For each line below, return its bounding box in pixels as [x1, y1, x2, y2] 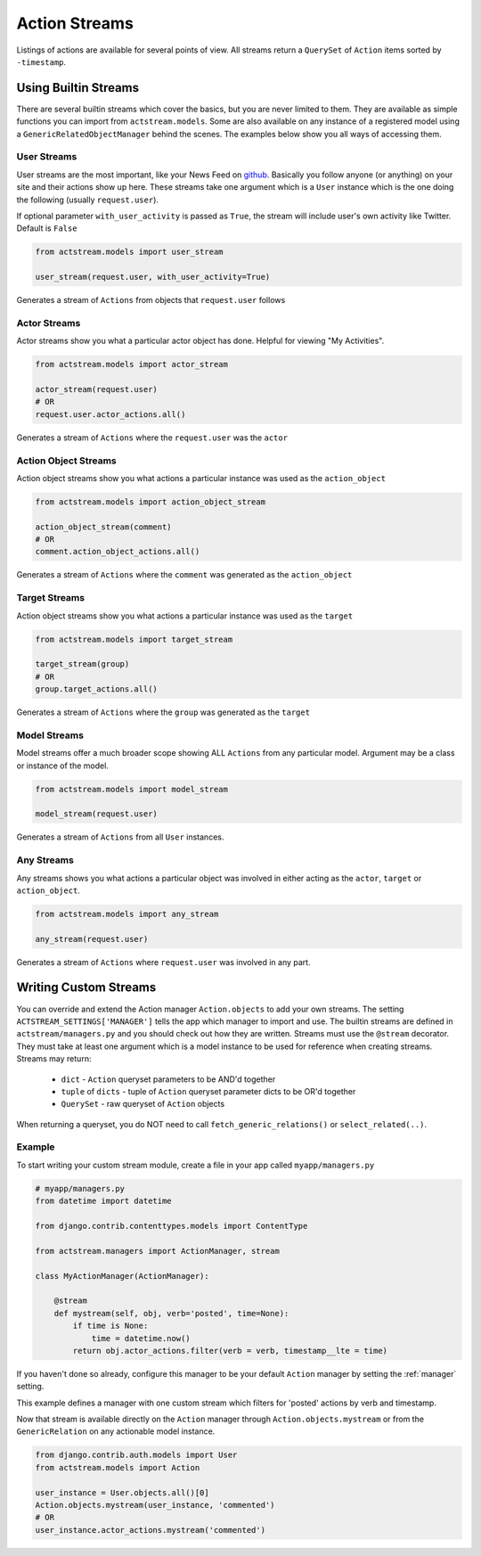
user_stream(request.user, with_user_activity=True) [35, 272, 271, 283]
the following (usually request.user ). [16, 194, 159, 205]
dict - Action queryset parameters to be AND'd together [61, 1074, 276, 1085]
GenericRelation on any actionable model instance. [16, 1426, 216, 1437]
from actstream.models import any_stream [35, 909, 219, 919]
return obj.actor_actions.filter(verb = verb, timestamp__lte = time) [72, 1346, 387, 1355]
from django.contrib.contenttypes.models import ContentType [35, 1221, 308, 1231]
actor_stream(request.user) [35, 384, 158, 394]
